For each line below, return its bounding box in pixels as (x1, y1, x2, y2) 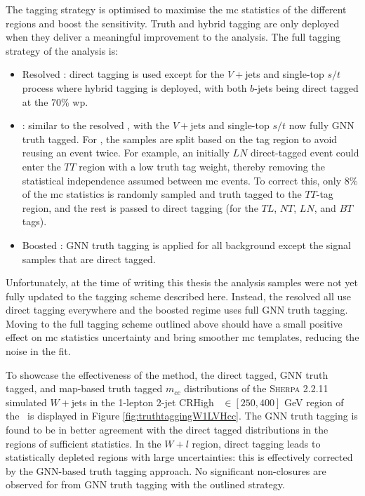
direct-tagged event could (251, 145, 359, 160)
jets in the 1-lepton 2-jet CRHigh (71, 394, 214, 409)
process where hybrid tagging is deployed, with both (22, 80, 247, 95)
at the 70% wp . (22, 94, 88, 109)
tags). (22, 214, 47, 229)
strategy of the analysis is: (6, 43, 119, 58)
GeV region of (284, 394, 344, 409)
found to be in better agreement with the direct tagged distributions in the (6, 422, 328, 437)
